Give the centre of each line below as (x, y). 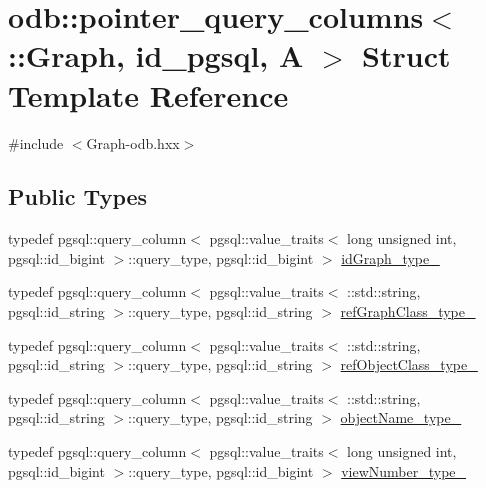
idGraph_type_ (390, 257)
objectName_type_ (401, 417)
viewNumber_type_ (404, 470)
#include (36, 142)
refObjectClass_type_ (409, 364)
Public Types (78, 196)
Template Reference (148, 94)
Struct (406, 55)
